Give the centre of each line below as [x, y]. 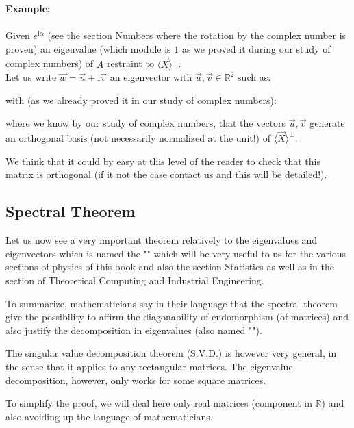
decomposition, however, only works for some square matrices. [136, 380]
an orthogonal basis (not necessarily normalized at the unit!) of [138, 138]
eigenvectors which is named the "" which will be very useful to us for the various [176, 253]
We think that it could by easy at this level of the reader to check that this [163, 161]
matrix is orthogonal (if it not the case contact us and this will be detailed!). [166, 174]
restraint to [130, 63]
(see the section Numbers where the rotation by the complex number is [197, 35]
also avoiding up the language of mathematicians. [109, 416]
